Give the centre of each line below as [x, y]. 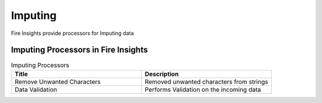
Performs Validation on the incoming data [203, 89]
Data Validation [36, 89]
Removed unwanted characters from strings [206, 82]
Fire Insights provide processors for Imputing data [72, 33]
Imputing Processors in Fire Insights [80, 50]
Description [162, 74]
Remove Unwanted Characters [58, 82]
